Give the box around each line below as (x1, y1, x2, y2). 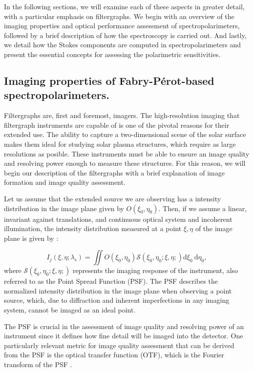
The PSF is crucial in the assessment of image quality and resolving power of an (4, 321, 244, 331)
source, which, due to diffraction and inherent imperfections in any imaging (4, 295, 230, 305)
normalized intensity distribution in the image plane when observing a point (4, 285, 232, 295)
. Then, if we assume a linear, (158, 203, 247, 213)
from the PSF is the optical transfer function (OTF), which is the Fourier (4, 350, 224, 360)
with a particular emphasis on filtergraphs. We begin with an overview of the (4, 11, 234, 21)
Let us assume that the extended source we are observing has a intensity (4, 193, 221, 203)
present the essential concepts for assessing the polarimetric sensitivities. (4, 49, 221, 59)
